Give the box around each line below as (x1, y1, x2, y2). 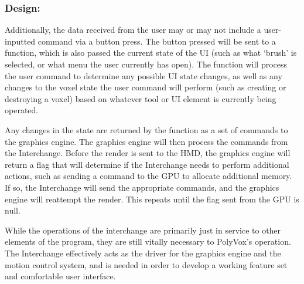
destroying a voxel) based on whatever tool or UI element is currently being (5, 92, 276, 104)
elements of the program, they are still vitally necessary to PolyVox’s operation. (5, 235, 291, 248)
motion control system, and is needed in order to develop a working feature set (5, 258, 288, 271)
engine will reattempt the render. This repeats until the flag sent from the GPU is (5, 192, 299, 205)
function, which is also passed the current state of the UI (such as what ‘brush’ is (5, 46, 297, 59)
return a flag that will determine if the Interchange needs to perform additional (5, 158, 289, 170)
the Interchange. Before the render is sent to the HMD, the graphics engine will (5, 147, 291, 159)
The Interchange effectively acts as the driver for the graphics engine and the (5, 246, 281, 259)
